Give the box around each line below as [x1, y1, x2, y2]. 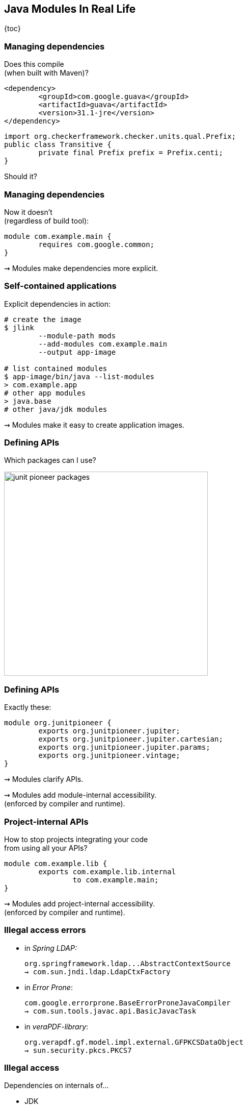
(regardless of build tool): [4, 216, 89, 225]
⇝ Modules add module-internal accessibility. [4, 791, 157, 800]
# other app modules [4, 388, 86, 397]
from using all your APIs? [4, 843, 88, 852]
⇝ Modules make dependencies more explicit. [4, 263, 158, 273]
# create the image [4, 315, 81, 324]
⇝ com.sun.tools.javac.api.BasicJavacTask [24, 1006, 197, 1015]
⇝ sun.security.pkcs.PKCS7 [24, 1046, 132, 1054]
